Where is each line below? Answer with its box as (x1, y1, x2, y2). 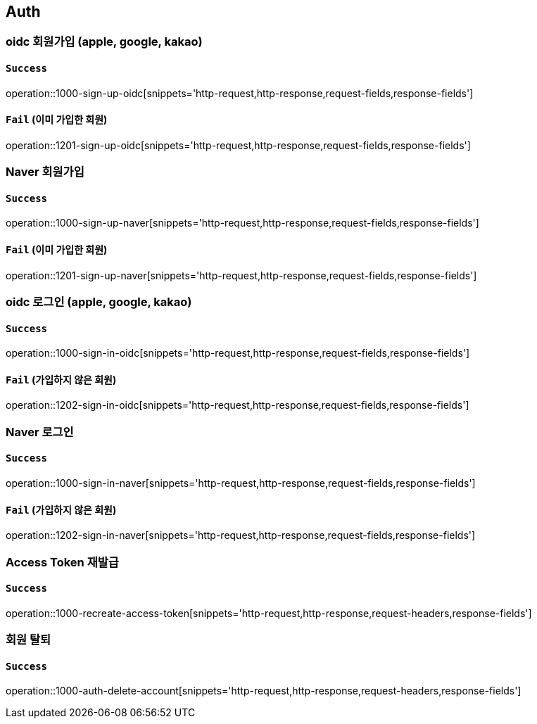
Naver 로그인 (6, 424, 74, 439)
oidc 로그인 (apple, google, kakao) (6, 295, 192, 310)
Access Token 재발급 (6, 554, 119, 569)
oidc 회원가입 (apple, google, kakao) (6, 34, 203, 49)
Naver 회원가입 (6, 165, 84, 179)
